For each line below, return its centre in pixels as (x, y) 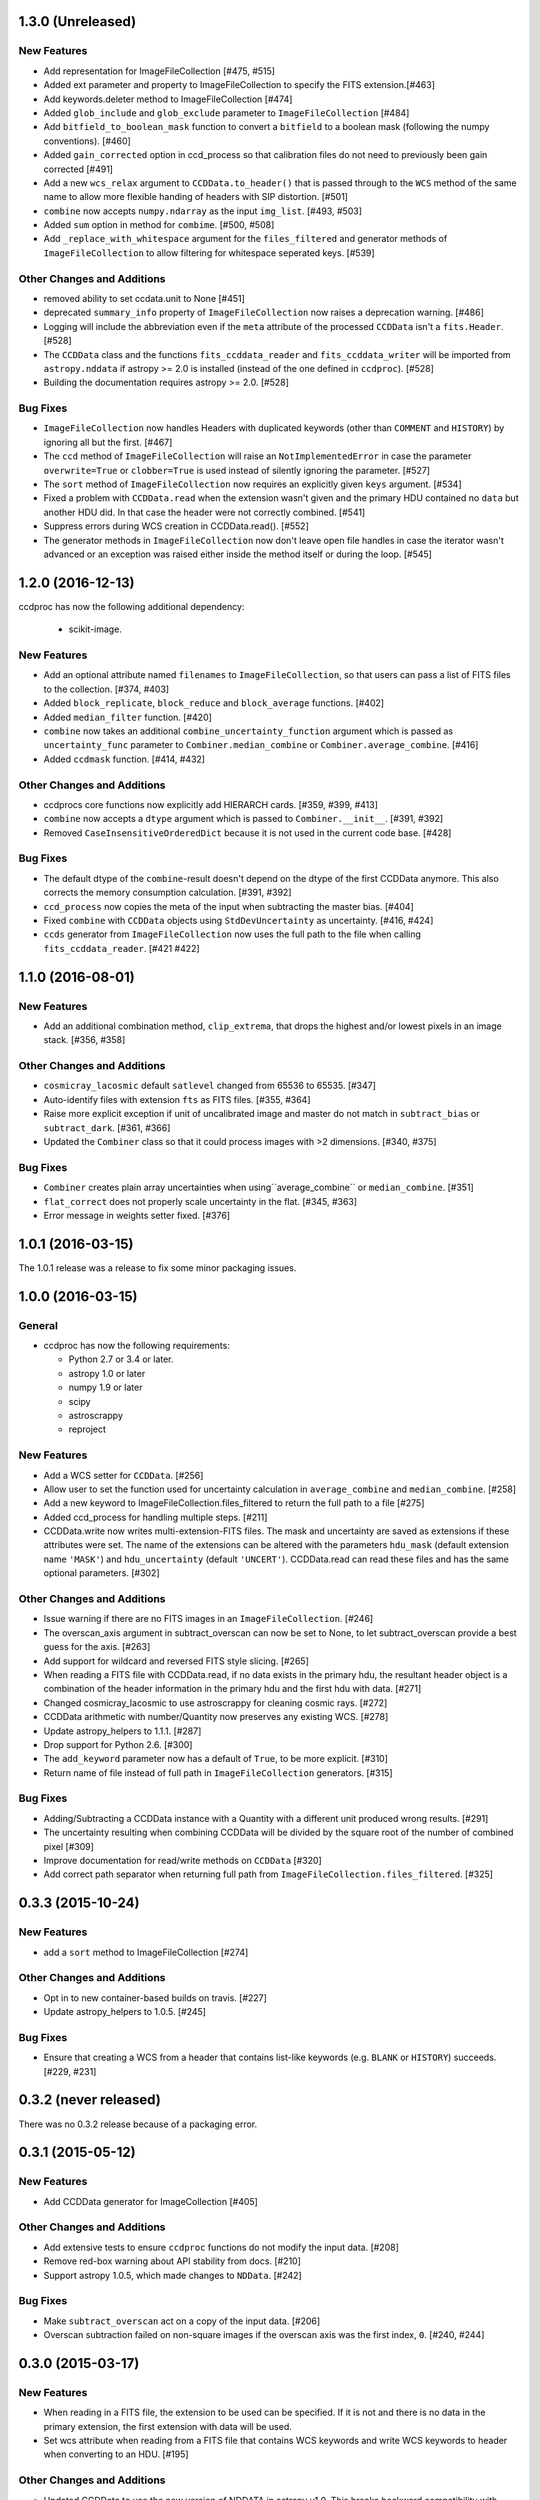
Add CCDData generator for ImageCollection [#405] (151, 2201)
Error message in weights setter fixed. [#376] (136, 1215)
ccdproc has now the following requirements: (136, 1346)
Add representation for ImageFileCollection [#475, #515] (159, 71)
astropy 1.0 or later (107, 1373)
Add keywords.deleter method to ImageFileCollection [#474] (168, 99)
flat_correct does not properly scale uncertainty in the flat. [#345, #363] (200, 1201)
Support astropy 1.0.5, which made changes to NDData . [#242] (172, 2275)
